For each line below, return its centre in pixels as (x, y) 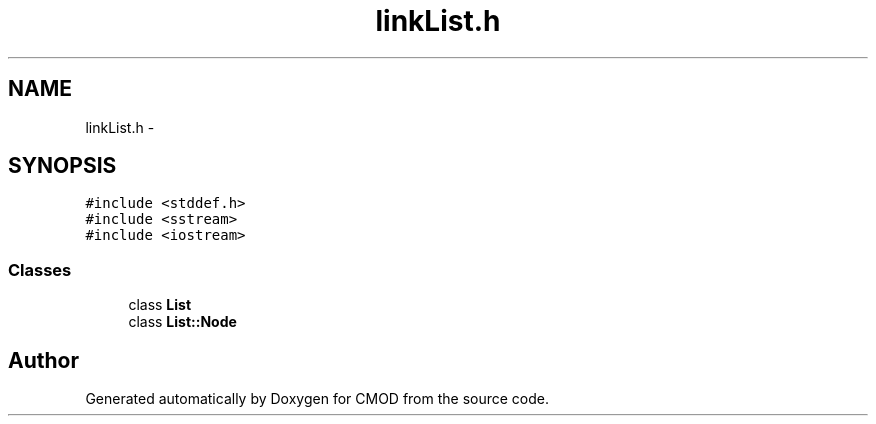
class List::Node (182, 322)
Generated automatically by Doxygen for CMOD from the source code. (317, 399)
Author (43, 360)
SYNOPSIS (62, 166)
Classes (40, 269)
